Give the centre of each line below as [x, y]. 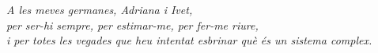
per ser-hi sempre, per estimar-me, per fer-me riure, [132, 25]
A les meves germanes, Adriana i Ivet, [100, 9]
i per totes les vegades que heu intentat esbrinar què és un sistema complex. [189, 40]
